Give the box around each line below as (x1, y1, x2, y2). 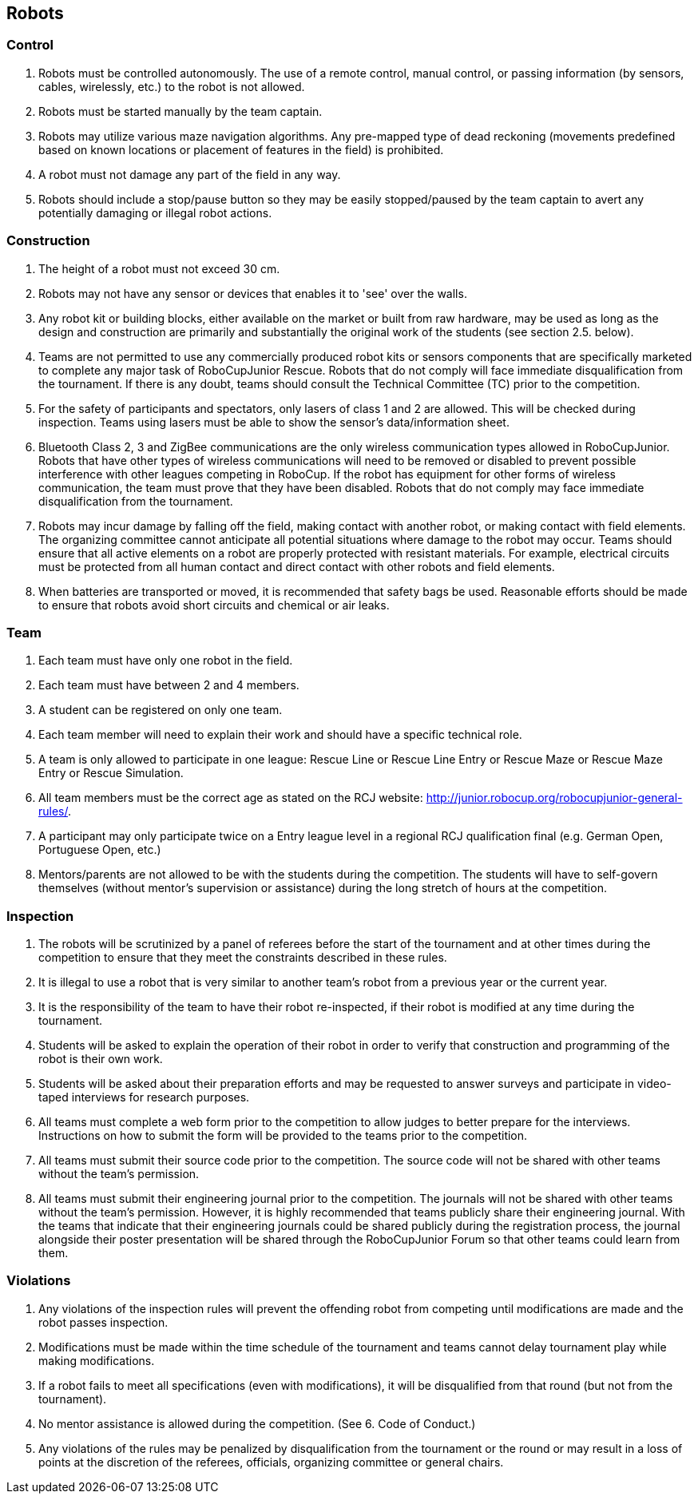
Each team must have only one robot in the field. (38, 653, 293, 668)
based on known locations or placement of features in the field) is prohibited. (38, 142, 444, 157)
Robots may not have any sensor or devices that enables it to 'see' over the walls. (38, 286, 467, 300)
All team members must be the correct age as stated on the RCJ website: (38, 791, 423, 805)
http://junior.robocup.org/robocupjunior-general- (426, 791, 683, 805)
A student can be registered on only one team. (38, 703, 283, 717)
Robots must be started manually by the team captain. (38, 104, 323, 118)
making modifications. (38, 1353, 155, 1367)
